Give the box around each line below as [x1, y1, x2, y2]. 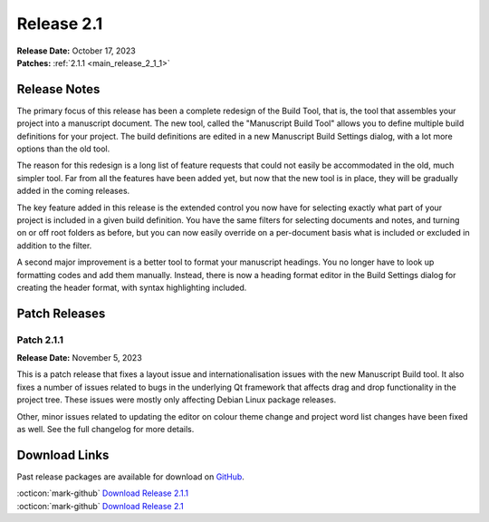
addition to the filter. [16, 240, 92, 251]
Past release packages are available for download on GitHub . [16, 471, 244, 482]
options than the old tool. [16, 143, 110, 154]
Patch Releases [16, 305, 106, 321]
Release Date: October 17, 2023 [16, 45, 136, 56]
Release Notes [16, 82, 101, 97]
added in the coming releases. [16, 186, 130, 197]
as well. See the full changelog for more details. [16, 424, 195, 435]
